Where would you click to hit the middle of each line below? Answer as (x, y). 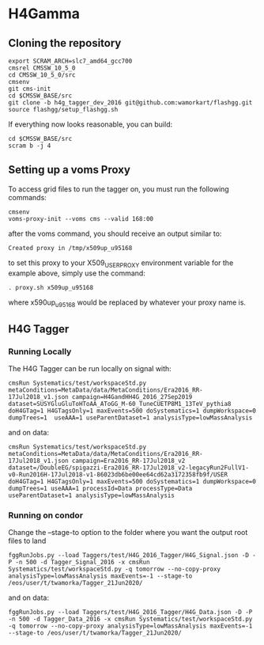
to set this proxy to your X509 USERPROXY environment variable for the (121, 264)
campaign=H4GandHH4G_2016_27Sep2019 (132, 397)
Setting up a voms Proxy (69, 170)
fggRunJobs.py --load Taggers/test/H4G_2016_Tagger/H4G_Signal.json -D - (132, 556)
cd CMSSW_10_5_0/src (42, 75)
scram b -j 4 (30, 146)
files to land (27, 541)
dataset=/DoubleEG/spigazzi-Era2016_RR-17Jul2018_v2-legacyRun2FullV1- (128, 468)
